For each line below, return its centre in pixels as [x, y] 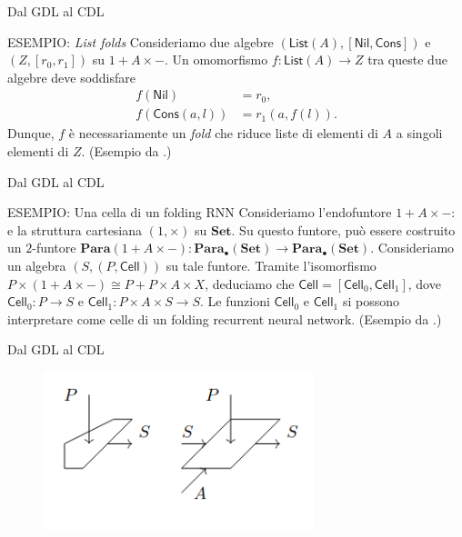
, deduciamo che [250, 283]
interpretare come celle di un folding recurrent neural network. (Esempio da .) [225, 318]
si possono [371, 301]
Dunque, [31, 133]
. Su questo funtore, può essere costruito [343, 229]
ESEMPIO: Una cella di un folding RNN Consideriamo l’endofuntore [200, 212]
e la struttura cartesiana [75, 229]
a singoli [419, 133]
